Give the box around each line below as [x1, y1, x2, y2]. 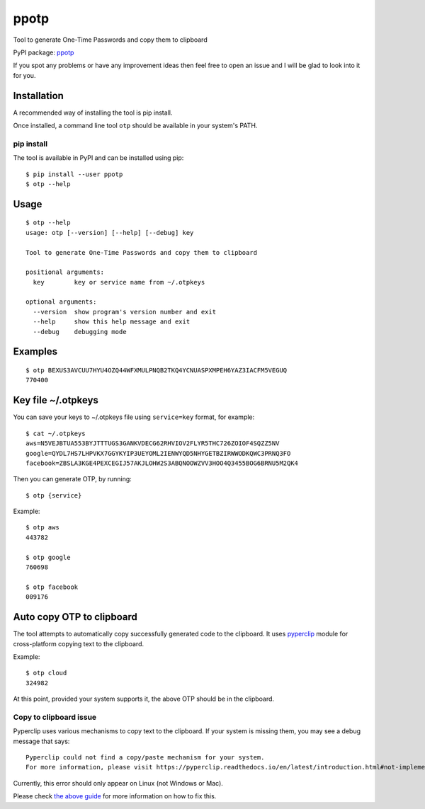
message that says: [13, 737, 70, 745]
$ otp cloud [25, 669, 67, 677]
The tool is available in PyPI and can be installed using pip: [13, 154, 184, 162]
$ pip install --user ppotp [25, 170, 123, 178]
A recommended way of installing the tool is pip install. [13, 108, 173, 117]
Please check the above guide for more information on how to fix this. [13, 792, 217, 801]
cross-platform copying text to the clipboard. [13, 639, 144, 648]
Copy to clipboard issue [13, 712, 97, 722]
